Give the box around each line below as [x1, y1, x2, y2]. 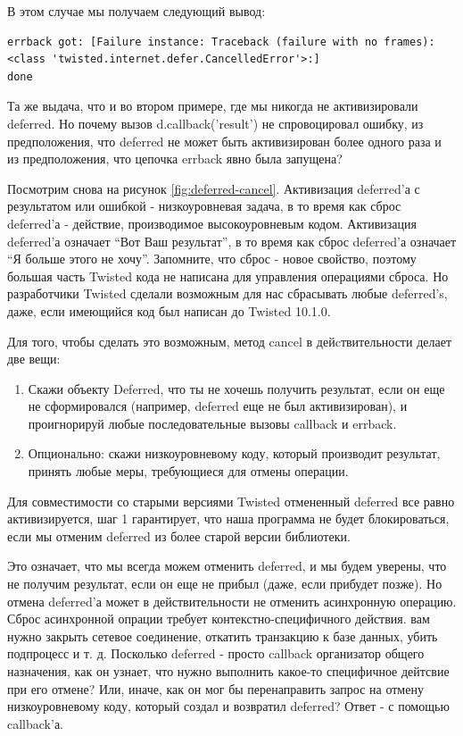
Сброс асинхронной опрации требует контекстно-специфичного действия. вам [7, 609, 430, 628]
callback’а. [7, 714, 63, 732]
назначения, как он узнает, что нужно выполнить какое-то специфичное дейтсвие [7, 662, 450, 680]
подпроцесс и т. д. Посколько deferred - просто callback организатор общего [7, 644, 425, 663]
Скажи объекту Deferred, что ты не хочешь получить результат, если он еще [28, 379, 445, 397]
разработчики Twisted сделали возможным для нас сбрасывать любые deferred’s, [7, 284, 448, 303]
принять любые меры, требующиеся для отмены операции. [28, 462, 349, 481]
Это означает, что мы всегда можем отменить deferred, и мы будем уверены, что [7, 556, 447, 575]
